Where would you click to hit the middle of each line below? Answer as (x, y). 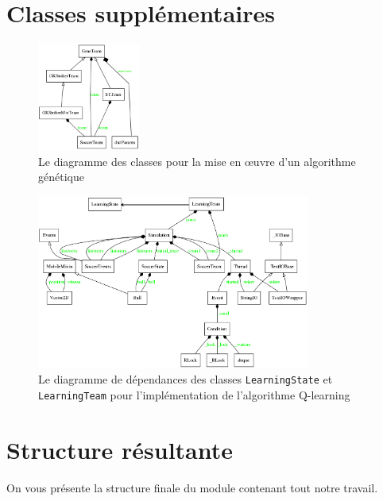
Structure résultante (120, 449)
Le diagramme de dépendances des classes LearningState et (186, 379)
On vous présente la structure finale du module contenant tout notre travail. (192, 487)
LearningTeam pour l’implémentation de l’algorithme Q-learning (194, 395)
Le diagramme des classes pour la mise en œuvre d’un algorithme (197, 161)
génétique (61, 177)
